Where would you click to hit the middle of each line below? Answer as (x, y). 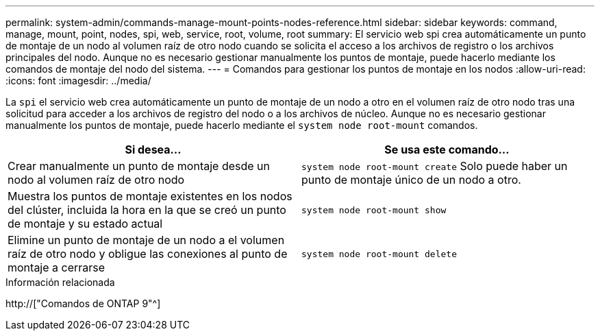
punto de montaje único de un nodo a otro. (411, 180)
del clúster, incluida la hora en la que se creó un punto (147, 210)
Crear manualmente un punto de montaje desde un (139, 166)
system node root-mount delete (379, 254)
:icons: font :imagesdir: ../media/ (78, 81)
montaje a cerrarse (57, 267)
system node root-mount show (374, 210)
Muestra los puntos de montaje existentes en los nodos (150, 196)
